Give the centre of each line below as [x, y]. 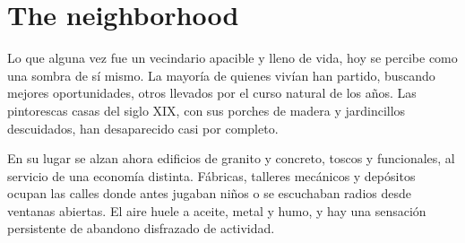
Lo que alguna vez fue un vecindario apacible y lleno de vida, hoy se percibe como [232, 58]
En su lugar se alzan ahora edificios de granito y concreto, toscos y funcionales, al [231, 158]
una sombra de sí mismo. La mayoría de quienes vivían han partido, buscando [221, 75]
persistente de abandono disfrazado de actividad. [141, 228]
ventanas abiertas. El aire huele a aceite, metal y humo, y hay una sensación [217, 210]
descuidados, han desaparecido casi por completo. [143, 128]
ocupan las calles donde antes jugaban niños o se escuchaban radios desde [209, 193]
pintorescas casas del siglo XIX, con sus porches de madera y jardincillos [207, 110]
